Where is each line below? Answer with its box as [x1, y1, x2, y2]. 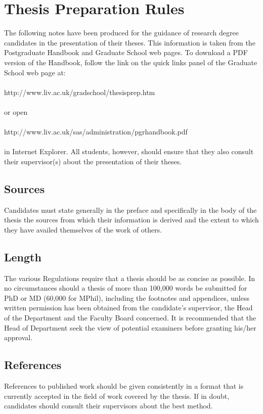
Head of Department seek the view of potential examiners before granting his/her [4, 322, 256, 333]
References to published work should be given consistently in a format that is [4, 380, 244, 391]
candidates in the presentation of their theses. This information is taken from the [4, 37, 255, 48]
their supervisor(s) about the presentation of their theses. [4, 156, 182, 166]
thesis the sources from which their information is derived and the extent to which [4, 214, 259, 225]
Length [4, 249, 41, 264]
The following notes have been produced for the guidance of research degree [4, 27, 239, 38]
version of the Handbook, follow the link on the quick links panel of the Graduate [4, 57, 257, 67]
